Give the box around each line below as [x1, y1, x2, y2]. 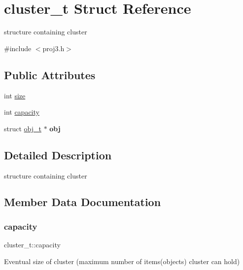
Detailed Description [4, 147, 112, 162]
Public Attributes [4, 67, 96, 82]
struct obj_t [4, 123, 41, 133]
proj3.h [42, 43, 65, 53]
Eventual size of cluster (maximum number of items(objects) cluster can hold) [4, 256, 240, 266]
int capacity [4, 107, 39, 117]
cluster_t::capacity [4, 240, 61, 250]
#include [4, 43, 32, 53]
